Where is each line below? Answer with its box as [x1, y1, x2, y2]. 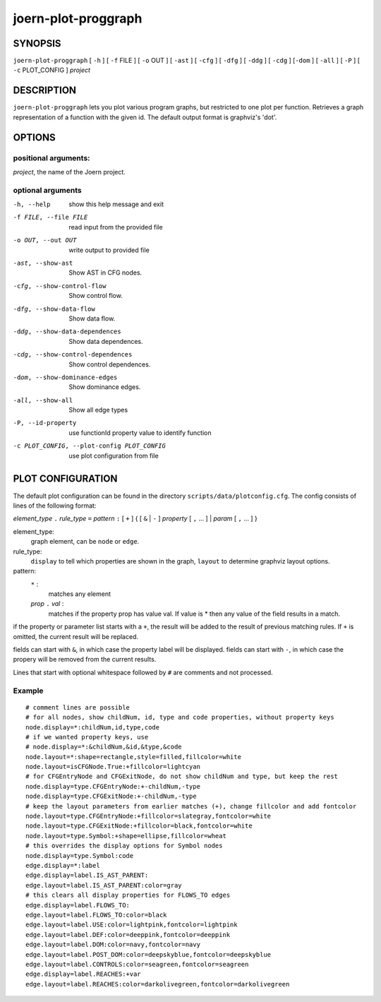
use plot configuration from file [68, 451, 159, 460]
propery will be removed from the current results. [13, 655, 157, 664]
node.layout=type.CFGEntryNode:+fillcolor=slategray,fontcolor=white [25, 812, 272, 821]
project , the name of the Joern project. [13, 167, 126, 176]
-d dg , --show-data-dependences [13, 328, 121, 335]
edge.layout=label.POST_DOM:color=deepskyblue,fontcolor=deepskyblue [25, 950, 272, 958]
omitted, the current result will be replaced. [13, 632, 139, 640]
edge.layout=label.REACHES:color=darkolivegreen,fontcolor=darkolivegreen [25, 980, 290, 988]
